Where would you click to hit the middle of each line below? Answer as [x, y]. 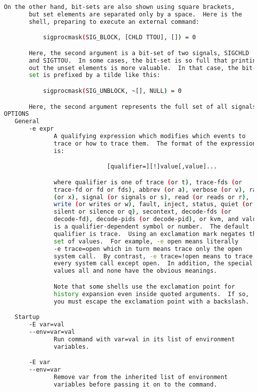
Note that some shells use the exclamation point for [144, 286]
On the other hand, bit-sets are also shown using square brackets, [120, 7]
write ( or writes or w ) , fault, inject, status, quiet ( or [153, 204]
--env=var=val [52, 332]
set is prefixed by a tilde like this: [95, 75]
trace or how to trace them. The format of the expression [155, 143]
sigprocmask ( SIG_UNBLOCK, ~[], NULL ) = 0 [112, 91]
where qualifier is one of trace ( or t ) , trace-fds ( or [148, 182]
